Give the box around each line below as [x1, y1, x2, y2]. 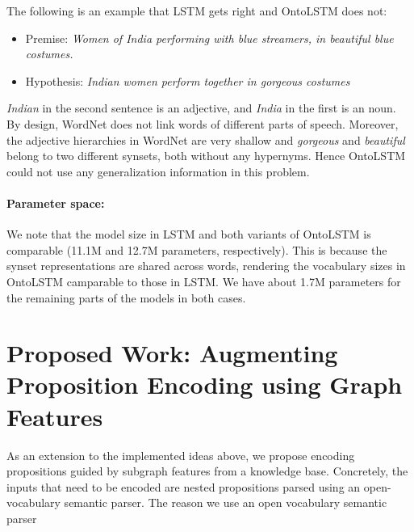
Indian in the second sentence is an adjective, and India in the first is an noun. [6, 99, 396, 116]
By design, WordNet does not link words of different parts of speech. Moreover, [6, 115, 399, 132]
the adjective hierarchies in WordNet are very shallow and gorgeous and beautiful [6, 131, 405, 148]
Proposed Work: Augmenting [6, 336, 338, 369]
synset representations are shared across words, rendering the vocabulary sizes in [6, 257, 406, 274]
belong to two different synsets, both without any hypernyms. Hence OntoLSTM [6, 147, 406, 164]
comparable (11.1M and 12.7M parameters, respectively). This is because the [6, 241, 387, 258]
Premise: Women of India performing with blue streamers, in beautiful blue [25, 29, 394, 46]
